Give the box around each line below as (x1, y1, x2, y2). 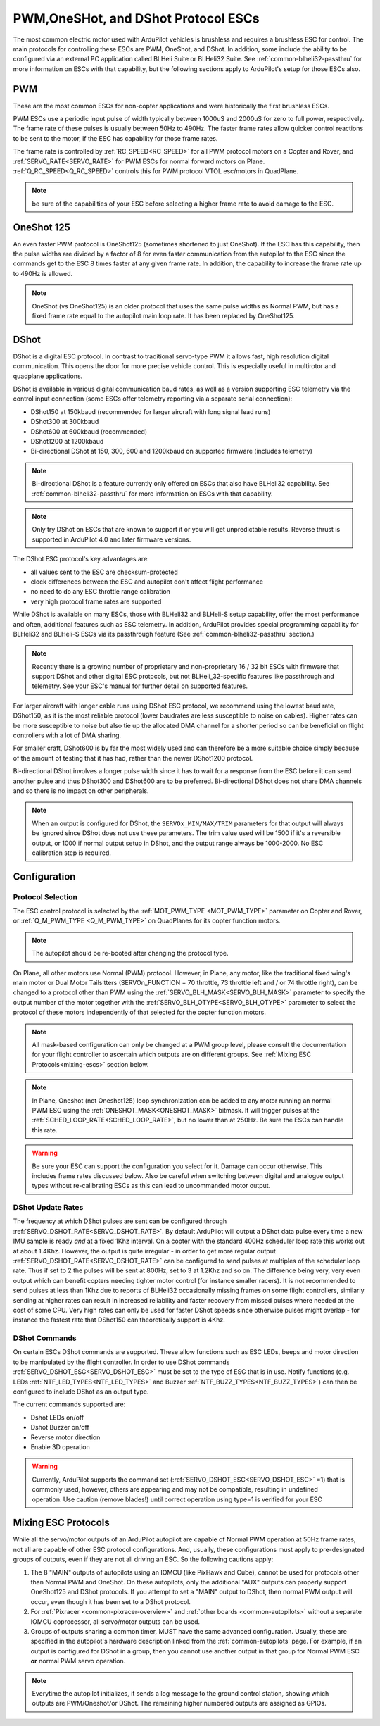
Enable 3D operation (30, 1442, 91, 1451)
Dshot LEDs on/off (30, 1413, 84, 1422)
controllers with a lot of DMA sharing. (13, 731, 122, 739)
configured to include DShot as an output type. (13, 1387, 149, 1396)
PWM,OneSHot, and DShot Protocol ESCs (13, 11, 260, 26)
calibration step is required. (32, 849, 112, 857)
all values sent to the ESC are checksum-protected (30, 568, 179, 576)
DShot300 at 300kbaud (30, 418, 99, 426)
